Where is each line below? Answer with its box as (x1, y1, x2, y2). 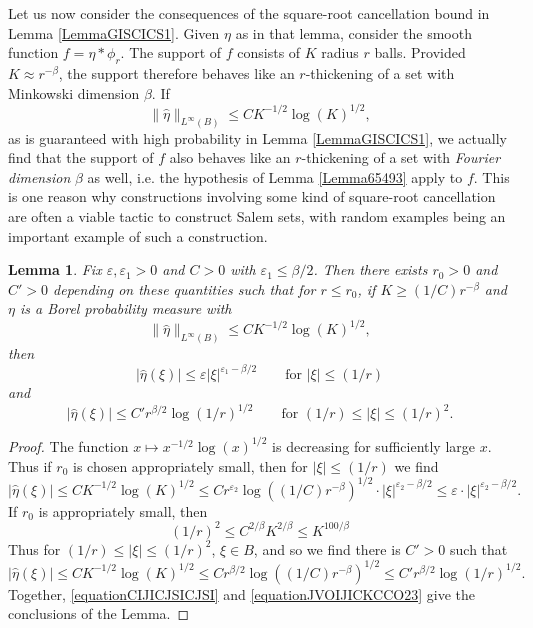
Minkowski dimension (8, 82, 140, 103)
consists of (237, 42, 301, 63)
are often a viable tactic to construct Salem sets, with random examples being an (8, 205, 506, 226)
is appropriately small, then (38, 500, 208, 521)
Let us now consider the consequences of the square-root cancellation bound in (8, 3, 490, 23)
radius (321, 42, 359, 63)
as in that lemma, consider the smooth (235, 22, 472, 43)
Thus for (8, 538, 61, 559)
